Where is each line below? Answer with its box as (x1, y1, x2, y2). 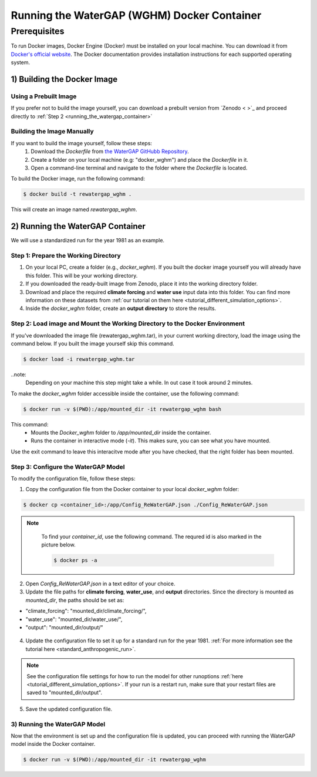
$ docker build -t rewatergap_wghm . (23, 191, 132, 198)
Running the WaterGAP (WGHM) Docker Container (11, 9, 262, 22)
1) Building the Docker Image (11, 74, 118, 84)
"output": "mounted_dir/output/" (25, 624, 103, 631)
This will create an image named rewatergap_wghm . (11, 206, 137, 213)
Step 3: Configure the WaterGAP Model (11, 462, 125, 471)
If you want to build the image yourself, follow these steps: (11, 139, 153, 146)
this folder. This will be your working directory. (25, 272, 138, 279)
